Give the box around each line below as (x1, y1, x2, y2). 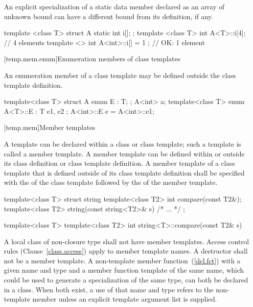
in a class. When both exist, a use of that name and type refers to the (4, 284, 214, 294)
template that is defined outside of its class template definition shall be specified (4, 167, 245, 178)
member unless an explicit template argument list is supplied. (32, 294, 217, 304)
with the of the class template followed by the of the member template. (4, 177, 218, 187)
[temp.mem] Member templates (4, 122, 95, 132)
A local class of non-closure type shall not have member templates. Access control (4, 236, 249, 246)
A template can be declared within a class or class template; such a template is (4, 138, 241, 149)
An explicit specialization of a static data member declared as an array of (4, 1, 225, 11)
